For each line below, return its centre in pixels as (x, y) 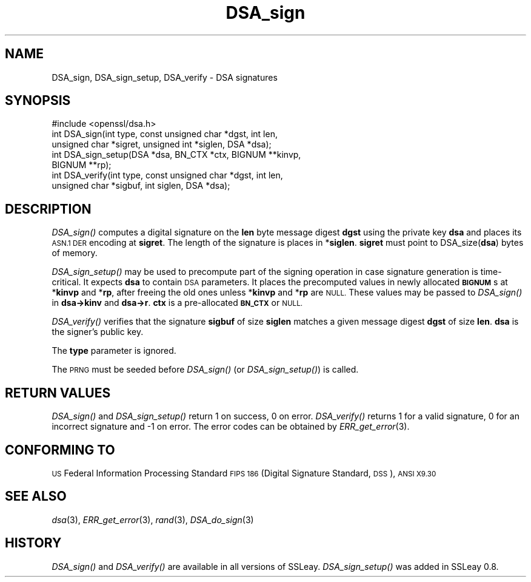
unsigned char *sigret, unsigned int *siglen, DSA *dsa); (162, 144)
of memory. (75, 253)
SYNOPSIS (38, 101)
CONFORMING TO (60, 450)
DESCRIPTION (48, 209)
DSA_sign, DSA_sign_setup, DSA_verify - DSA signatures (165, 77)
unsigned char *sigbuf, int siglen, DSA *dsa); (141, 186)
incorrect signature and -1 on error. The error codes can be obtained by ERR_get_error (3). (231, 427)
